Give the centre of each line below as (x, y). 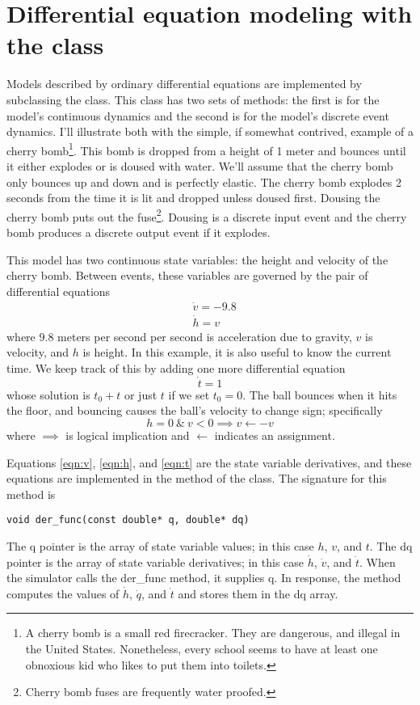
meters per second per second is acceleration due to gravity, (205, 336)
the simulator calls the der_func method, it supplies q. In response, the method (204, 578)
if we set (189, 394)
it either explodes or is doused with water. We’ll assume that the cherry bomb (200, 165)
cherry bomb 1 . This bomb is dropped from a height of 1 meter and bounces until (206, 149)
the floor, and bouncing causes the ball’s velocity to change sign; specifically (195, 410)
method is (31, 494)
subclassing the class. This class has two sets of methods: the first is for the (193, 99)
